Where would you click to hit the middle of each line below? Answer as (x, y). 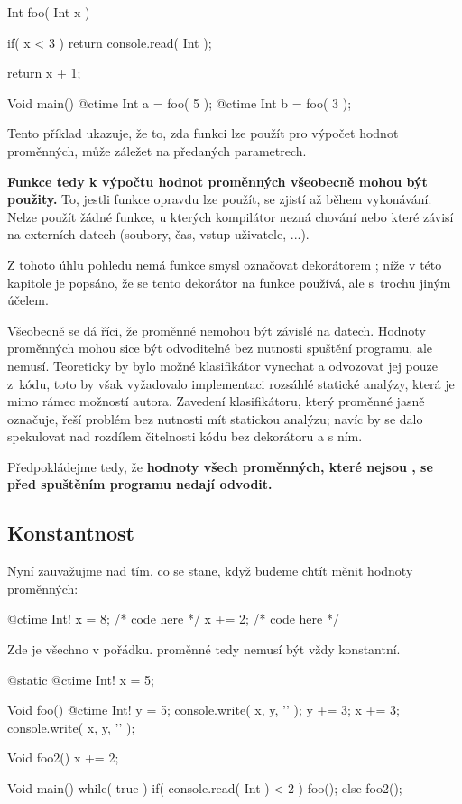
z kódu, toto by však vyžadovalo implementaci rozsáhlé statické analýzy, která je (231, 383)
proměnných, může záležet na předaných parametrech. (157, 150)
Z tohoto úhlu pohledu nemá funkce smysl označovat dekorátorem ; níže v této (225, 264)
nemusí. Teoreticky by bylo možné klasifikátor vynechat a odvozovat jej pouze (222, 365)
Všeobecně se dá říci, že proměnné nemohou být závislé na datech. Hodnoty (217, 330)
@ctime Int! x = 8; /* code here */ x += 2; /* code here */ (173, 619)
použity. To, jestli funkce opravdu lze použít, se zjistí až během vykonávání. (220, 199)
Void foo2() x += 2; (63, 758)
